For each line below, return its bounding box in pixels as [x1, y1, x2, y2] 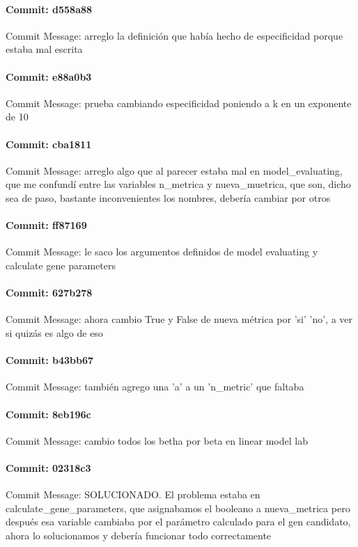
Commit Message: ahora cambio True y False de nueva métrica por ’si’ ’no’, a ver [6, 312, 353, 326]
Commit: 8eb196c [6, 406, 91, 421]
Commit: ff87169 [6, 218, 87, 232]
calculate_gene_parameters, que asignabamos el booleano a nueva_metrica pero [6, 500, 350, 515]
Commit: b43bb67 [6, 353, 94, 367]
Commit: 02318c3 [6, 460, 91, 475]
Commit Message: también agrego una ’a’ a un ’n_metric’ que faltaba [6, 379, 304, 394]
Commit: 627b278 [6, 285, 93, 300]
